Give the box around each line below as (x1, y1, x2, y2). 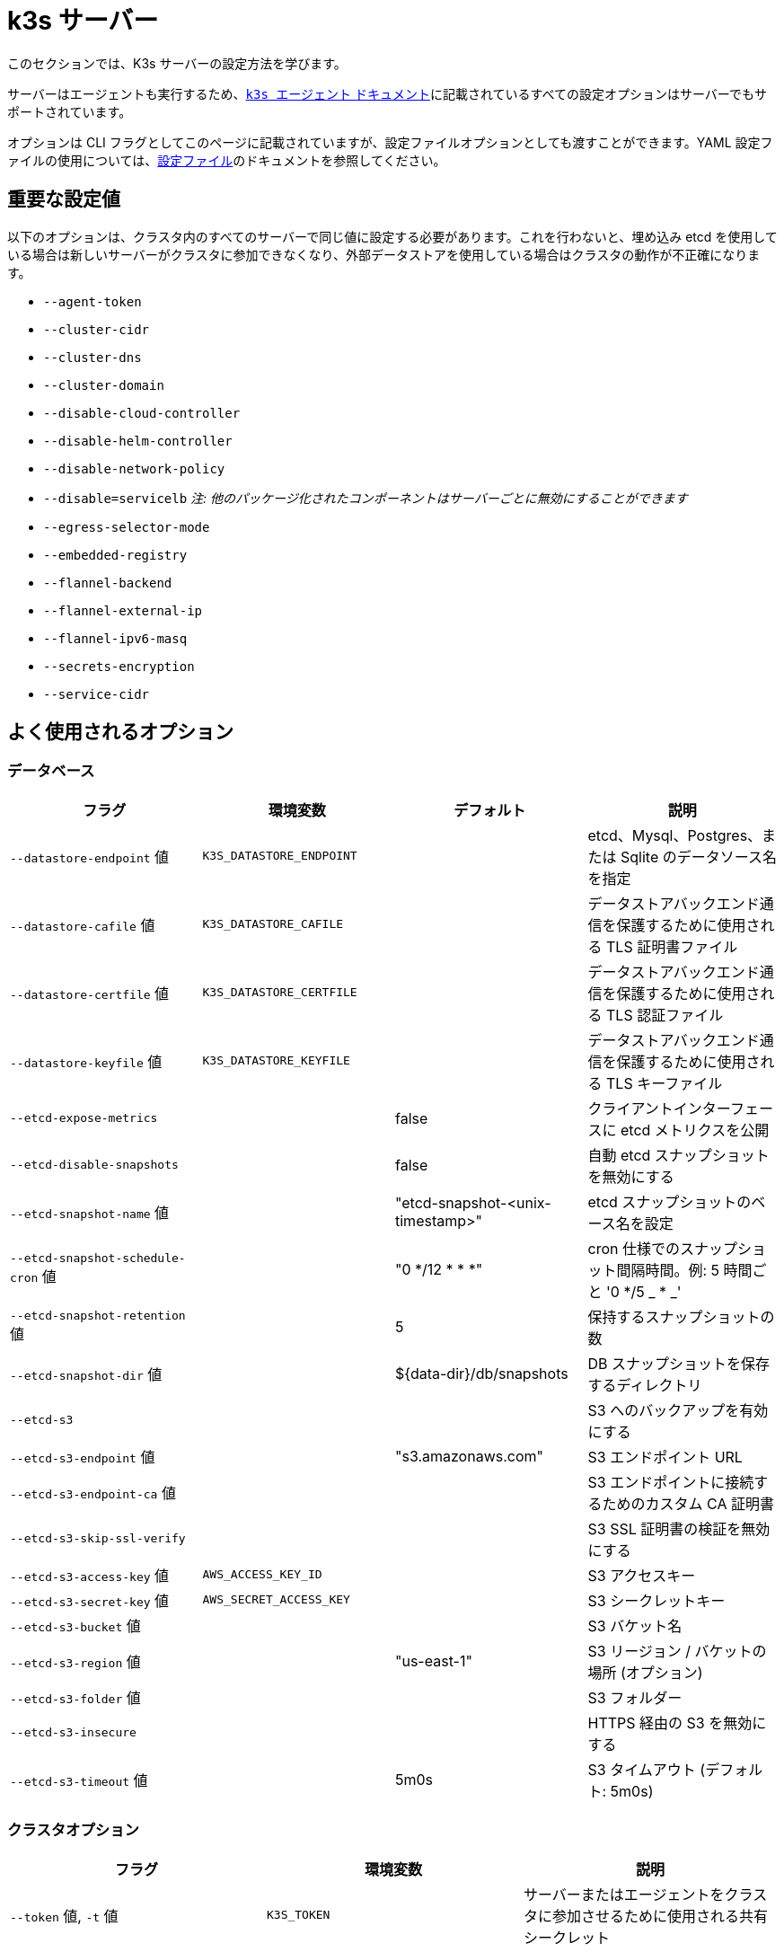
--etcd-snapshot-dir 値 (10, 1365, 163, 1383)
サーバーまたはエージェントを (523, 1885, 725, 1903)
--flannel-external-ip (43, 603, 203, 618)
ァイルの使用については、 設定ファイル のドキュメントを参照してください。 (7, 152, 446, 168)
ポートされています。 (7, 103, 132, 119)
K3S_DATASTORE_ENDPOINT (202, 849, 357, 863)
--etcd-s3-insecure (10, 1726, 137, 1740)
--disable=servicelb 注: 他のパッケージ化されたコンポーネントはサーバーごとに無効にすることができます (43, 490, 688, 506)
